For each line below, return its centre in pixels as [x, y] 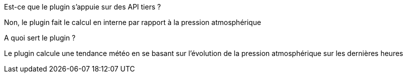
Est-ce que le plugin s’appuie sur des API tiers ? [82, 7]
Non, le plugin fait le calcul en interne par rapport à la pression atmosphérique [133, 22]
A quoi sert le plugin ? [40, 38]
